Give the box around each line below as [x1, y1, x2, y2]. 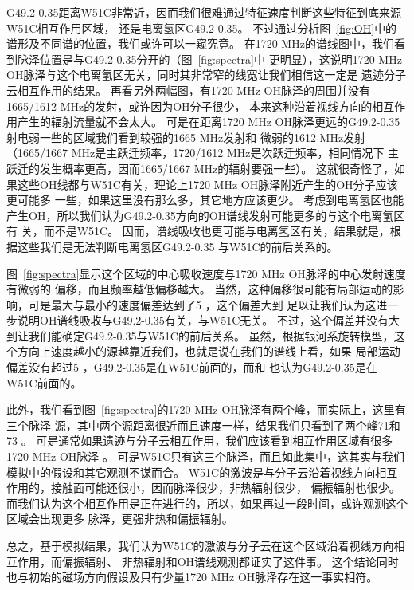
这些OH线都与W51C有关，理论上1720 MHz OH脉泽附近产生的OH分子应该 [17, 175, 398, 192]
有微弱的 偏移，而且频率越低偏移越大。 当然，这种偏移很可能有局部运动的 [6, 281, 393, 297]
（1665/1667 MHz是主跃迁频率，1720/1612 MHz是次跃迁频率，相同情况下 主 [6, 144, 400, 161]
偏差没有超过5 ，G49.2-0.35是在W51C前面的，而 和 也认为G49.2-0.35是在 [6, 359, 377, 376]
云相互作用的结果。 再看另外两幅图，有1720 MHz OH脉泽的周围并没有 [6, 81, 370, 98]
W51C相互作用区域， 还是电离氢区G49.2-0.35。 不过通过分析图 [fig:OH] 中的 [6, 19, 397, 36]
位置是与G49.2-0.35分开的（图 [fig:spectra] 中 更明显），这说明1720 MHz [39, 50, 402, 67]
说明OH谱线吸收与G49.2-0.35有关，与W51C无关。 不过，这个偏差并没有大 [17, 312, 400, 328]
